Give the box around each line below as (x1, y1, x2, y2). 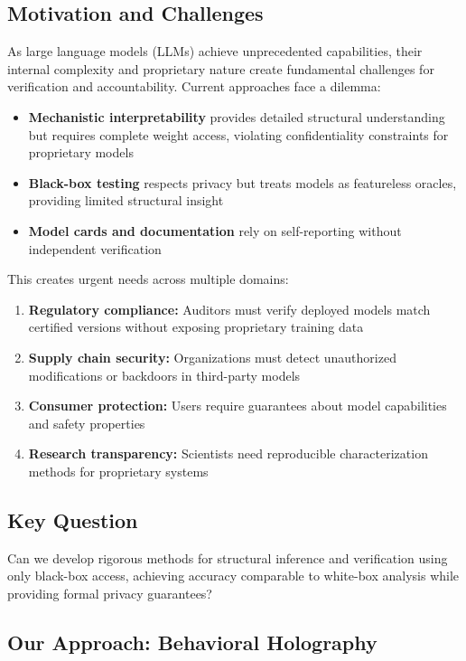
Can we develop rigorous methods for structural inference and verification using (7, 548, 448, 567)
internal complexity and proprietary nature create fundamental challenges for (7, 59, 434, 78)
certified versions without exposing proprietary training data (28, 317, 364, 336)
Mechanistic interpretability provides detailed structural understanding (28, 107, 445, 126)
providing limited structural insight (28, 191, 224, 210)
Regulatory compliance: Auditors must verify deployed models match (28, 299, 431, 318)
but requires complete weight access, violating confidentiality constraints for (28, 125, 449, 144)
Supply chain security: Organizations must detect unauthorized (28, 347, 396, 366)
